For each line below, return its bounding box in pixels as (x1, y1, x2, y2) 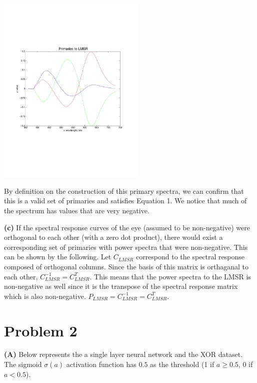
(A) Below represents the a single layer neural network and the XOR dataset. (4, 349, 243, 359)
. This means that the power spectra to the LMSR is (89, 271, 251, 281)
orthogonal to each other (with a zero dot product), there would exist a (4, 232, 223, 242)
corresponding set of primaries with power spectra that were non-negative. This (4, 241, 248, 252)
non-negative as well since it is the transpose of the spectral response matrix (4, 281, 238, 291)
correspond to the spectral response (135, 251, 244, 262)
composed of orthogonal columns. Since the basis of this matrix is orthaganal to (4, 261, 249, 271)
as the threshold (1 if (150, 359, 214, 369)
